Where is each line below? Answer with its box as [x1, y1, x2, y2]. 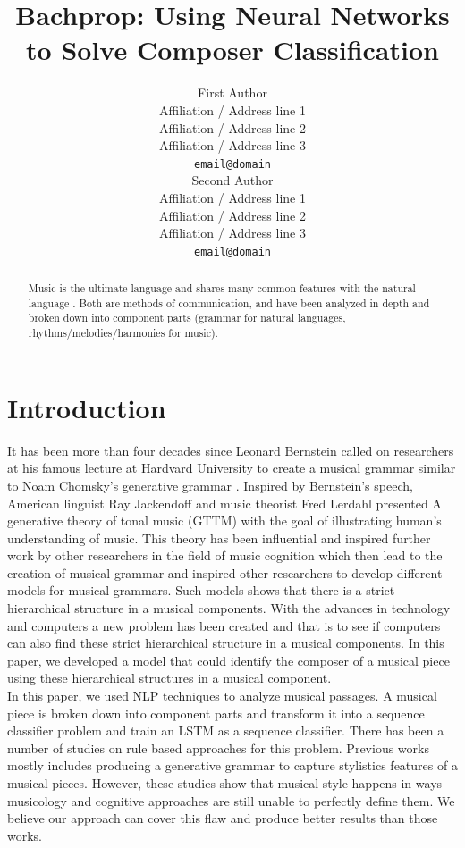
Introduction [7, 389, 166, 425]
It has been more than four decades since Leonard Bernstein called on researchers [7, 441, 454, 459]
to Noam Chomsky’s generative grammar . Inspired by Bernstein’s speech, [7, 475, 413, 494]
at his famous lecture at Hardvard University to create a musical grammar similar [7, 458, 456, 477]
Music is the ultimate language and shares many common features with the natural [28, 281, 416, 296]
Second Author [191, 171, 274, 189]
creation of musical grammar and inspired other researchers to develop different [7, 563, 443, 582]
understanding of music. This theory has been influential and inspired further [7, 528, 431, 547]
